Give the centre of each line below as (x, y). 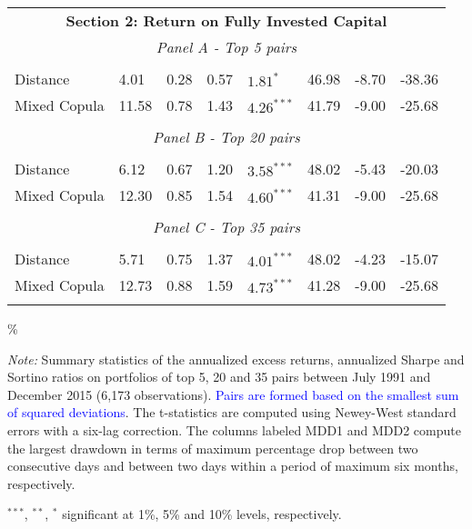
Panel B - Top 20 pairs (226, 137)
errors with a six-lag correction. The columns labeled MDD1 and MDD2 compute (234, 429)
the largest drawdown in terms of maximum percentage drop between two (213, 448)
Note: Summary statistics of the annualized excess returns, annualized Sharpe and (236, 359)
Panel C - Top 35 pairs (226, 227)
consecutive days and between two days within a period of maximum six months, (233, 466)
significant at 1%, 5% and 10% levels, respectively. (202, 514)
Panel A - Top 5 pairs (226, 47)
